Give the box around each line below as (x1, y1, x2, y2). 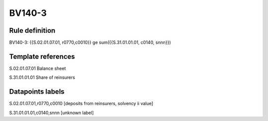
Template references (9, 52, 75, 60)
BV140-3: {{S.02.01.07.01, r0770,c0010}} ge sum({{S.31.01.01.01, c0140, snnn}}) (9, 40, 171, 46)
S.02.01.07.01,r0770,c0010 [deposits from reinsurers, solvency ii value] (9, 101, 153, 107)
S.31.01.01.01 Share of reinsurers (9, 74, 75, 80)
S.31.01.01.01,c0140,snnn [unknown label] (9, 110, 94, 116)
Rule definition (9, 26, 56, 35)
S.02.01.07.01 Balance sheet (9, 65, 66, 71)
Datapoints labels (9, 87, 65, 96)
